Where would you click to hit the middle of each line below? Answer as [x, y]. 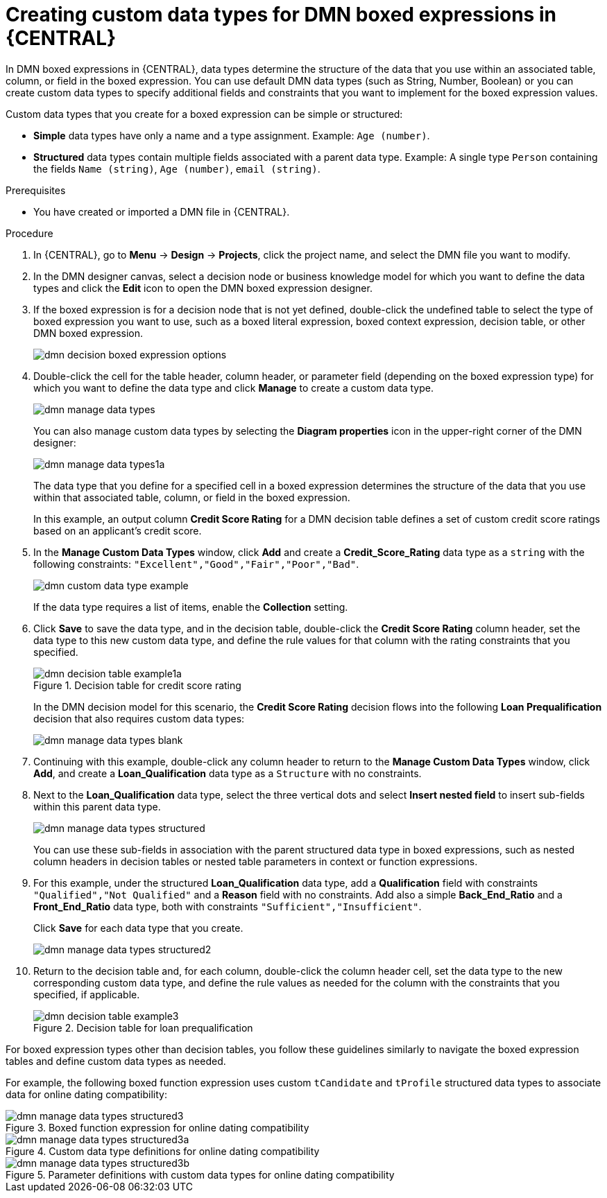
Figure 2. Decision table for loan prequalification [143, 1027]
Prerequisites [36, 190]
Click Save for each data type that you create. [138, 928]
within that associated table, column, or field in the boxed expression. [192, 497]
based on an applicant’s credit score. [118, 530]
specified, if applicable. [87, 994]
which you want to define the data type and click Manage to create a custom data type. [233, 388]
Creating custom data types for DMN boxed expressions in [281, 15]
